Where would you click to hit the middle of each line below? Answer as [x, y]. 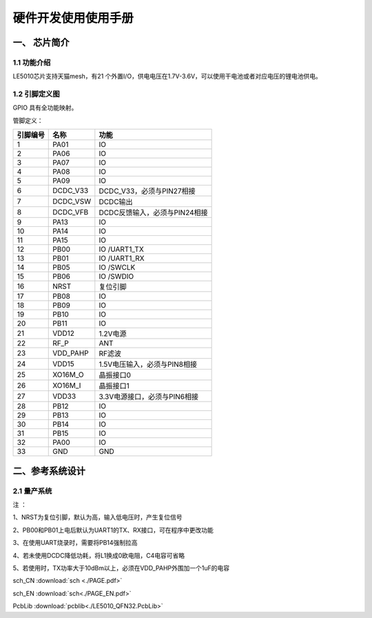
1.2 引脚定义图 [36, 94]
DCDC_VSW [72, 201]
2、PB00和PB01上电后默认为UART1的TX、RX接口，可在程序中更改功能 [113, 530]
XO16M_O [68, 375]
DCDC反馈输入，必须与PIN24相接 [153, 212]
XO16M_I [67, 386]
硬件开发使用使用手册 [73, 18]
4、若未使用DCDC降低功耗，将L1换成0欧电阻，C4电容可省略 [99, 555]
